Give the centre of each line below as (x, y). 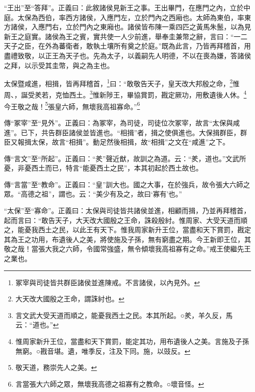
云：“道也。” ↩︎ (37, 325)
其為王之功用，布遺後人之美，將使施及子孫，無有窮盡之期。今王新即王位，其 (127, 239)
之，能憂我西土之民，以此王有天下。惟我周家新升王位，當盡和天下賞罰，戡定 (127, 230)
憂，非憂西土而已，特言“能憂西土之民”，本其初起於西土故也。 (103, 168)
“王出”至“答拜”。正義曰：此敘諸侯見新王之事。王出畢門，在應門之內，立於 (124, 7)
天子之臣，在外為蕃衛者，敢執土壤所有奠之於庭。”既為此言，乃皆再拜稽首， (124, 46)
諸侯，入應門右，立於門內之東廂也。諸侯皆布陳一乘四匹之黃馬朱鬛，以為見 (131, 27)
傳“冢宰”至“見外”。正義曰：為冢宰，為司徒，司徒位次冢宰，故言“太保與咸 (122, 122)
